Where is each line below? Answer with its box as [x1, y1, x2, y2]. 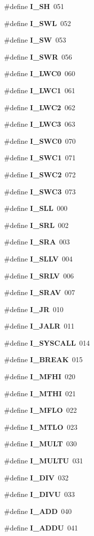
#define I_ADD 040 [4, 505, 72, 516]
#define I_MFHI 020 [4, 371, 75, 382]
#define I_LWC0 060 [4, 68, 75, 79]
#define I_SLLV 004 [4, 253, 73, 263]
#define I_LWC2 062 [4, 102, 75, 112]
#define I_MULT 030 [4, 438, 77, 449]
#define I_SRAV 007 [4, 287, 75, 298]
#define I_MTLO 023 [4, 421, 77, 432]
